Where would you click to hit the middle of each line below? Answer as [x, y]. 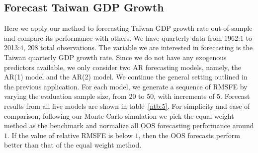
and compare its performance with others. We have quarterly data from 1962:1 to [128, 38]
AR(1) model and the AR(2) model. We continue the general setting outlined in [126, 77]
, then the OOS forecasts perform [189, 135]
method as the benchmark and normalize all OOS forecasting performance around [129, 125]
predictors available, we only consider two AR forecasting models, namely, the [123, 67]
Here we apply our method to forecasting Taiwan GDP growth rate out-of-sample [128, 28]
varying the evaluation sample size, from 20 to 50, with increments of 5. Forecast [127, 96]
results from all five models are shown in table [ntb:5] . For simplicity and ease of [127, 106]
